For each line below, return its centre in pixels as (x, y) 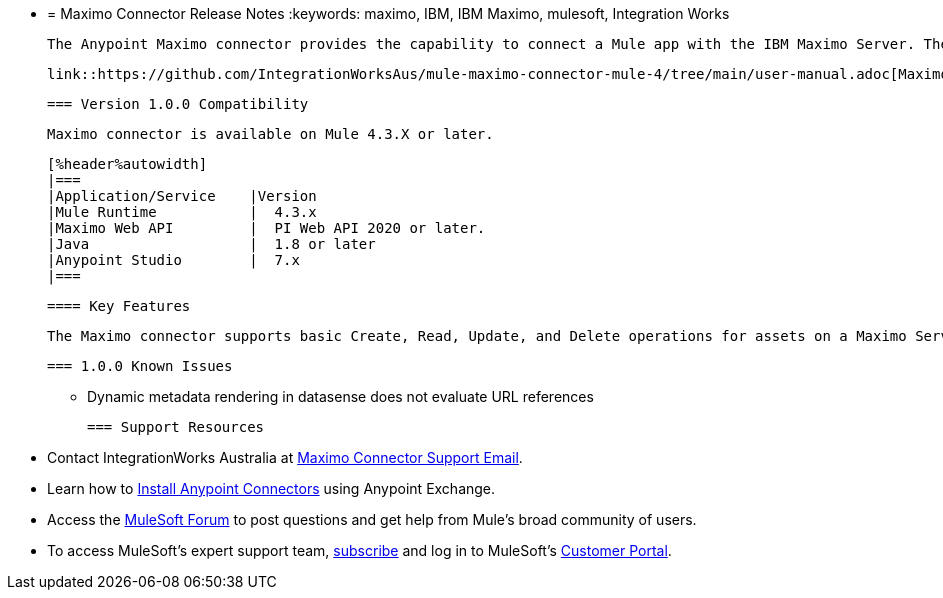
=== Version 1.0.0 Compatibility (178, 104)
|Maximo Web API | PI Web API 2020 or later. (266, 228)
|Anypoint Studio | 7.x (173, 260)
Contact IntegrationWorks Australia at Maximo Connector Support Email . (285, 457)
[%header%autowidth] (127, 164)
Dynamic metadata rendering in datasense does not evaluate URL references (340, 396)
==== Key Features (119, 306)
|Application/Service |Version (182, 196)
